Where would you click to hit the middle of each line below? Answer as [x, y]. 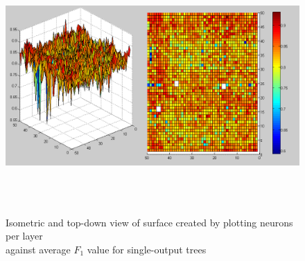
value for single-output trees [147, 249]
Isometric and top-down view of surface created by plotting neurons [149, 222]
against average [38, 249]
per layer [24, 236]
